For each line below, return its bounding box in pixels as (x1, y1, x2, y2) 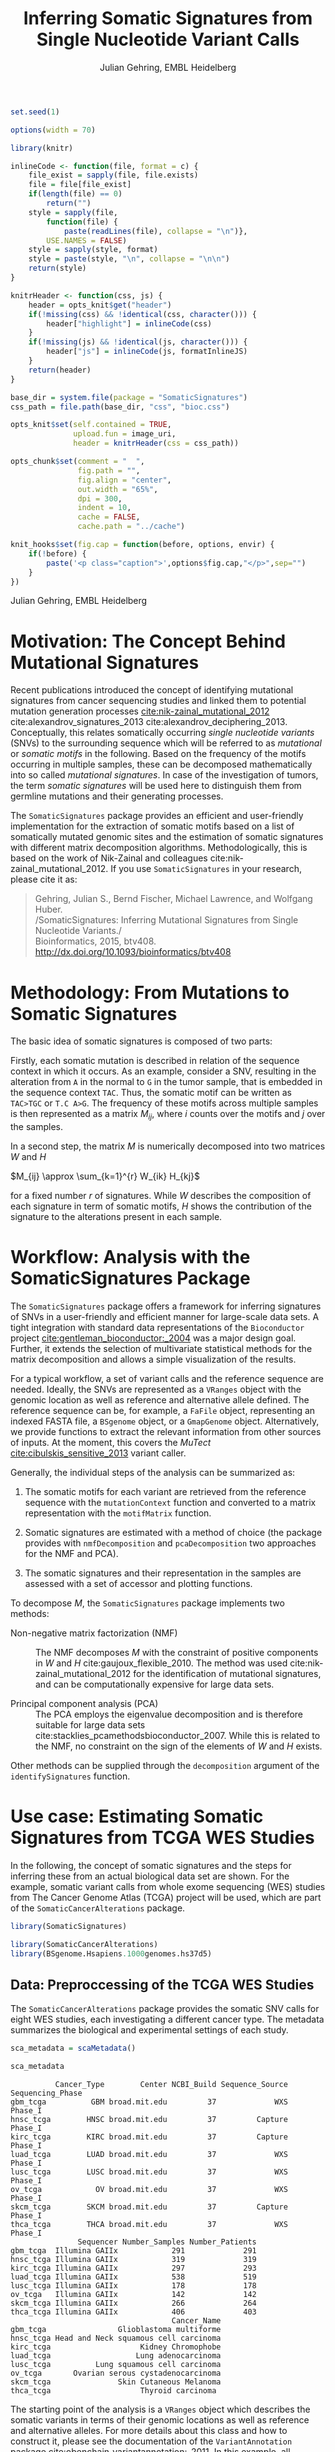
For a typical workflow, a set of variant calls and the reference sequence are (10, 1373, 324, 1385)
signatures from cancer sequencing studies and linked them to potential (10, 695, 307, 707)
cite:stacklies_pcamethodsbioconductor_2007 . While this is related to (35, 1730, 321, 1742)
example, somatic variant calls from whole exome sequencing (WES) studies (10, 1880, 326, 1892)
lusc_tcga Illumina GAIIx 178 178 (10, 2281, 257, 2291)
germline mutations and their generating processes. (10, 790, 224, 802)
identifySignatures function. (10, 1770, 131, 1782)
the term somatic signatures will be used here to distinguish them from (10, 780, 302, 792)
